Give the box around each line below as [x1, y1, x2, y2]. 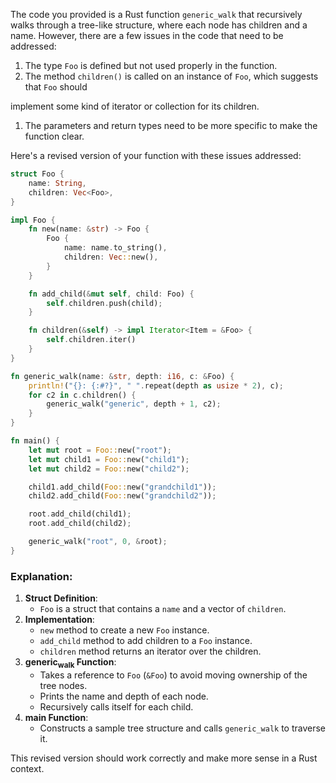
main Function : [24, 711, 89, 723]
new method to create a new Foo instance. [39, 624, 210, 636]
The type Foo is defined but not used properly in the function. [24, 60, 278, 71]
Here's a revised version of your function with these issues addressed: [10, 150, 302, 161]
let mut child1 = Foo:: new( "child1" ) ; [28, 454, 190, 464]
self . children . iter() [46, 335, 137, 345]
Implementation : [24, 614, 95, 626]
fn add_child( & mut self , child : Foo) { [28, 289, 195, 299]
